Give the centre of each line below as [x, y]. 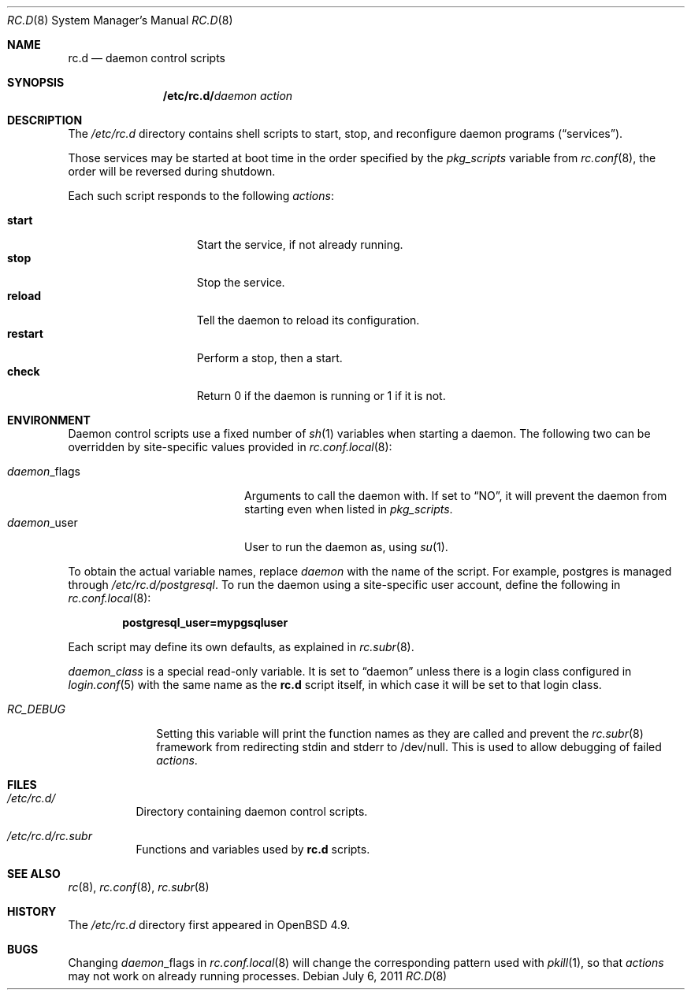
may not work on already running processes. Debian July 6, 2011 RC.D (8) [258, 976]
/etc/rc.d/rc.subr [50, 836]
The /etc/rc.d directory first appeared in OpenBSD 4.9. [209, 925]
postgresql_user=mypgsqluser [205, 622]
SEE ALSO [34, 874]
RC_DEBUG [37, 709]
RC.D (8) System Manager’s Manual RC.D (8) [120, 20]
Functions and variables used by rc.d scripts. [253, 849]
